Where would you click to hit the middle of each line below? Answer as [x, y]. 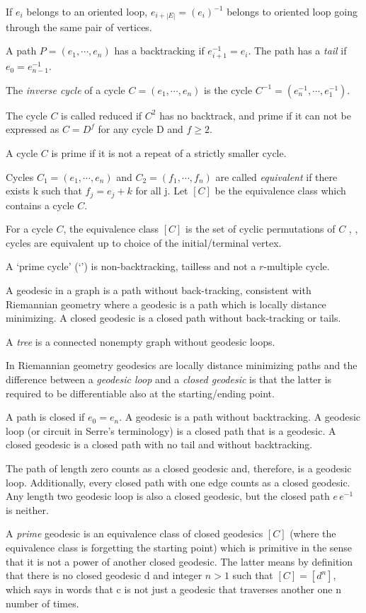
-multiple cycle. [297, 266]
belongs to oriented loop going [292, 11]
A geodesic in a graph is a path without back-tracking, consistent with [159, 290]
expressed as [33, 129]
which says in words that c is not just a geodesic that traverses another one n [173, 589]
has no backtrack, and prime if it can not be [255, 115]
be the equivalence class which [280, 191]
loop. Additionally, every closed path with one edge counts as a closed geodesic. [178, 482]
